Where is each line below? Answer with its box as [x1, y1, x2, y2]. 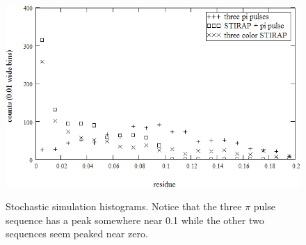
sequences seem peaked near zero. [6, 226, 148, 241]
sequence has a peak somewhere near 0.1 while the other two [6, 212, 264, 227]
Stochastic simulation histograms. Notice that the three [6, 199, 242, 214]
